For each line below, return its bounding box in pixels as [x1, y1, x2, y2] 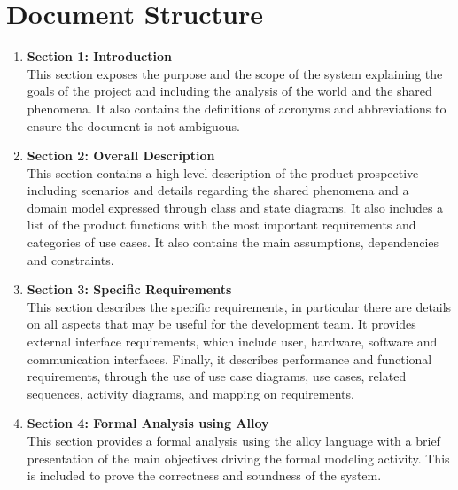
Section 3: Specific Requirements [27, 280, 232, 299]
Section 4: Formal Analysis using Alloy [27, 414, 269, 432]
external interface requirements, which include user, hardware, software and [27, 332, 438, 351]
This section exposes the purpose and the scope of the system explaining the [27, 64, 443, 82]
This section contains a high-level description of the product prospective [27, 163, 419, 182]
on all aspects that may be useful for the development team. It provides [27, 315, 416, 333]
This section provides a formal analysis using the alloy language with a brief [27, 432, 440, 449]
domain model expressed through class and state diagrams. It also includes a [27, 198, 444, 216]
